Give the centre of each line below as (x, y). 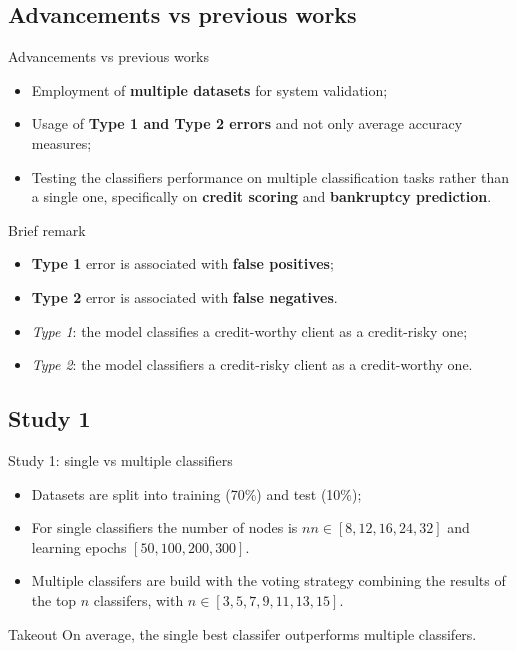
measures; (61, 142)
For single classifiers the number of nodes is (164, 527)
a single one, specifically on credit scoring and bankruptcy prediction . (261, 196)
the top (54, 599)
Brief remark (47, 229)
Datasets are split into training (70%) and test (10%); (196, 493)
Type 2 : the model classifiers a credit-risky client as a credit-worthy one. (252, 364)
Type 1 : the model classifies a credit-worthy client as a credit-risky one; (249, 330)
